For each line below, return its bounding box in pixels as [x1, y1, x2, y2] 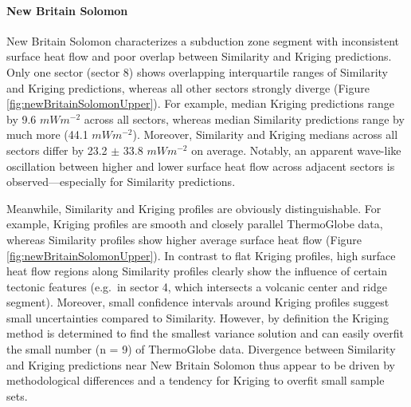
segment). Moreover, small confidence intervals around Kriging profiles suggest [6, 294, 389, 310]
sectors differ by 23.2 [6, 141, 108, 158]
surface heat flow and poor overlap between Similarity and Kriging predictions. [6, 48, 392, 65]
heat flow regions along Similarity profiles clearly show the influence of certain [6, 263, 387, 279]
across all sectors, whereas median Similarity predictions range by [84, 110, 405, 127]
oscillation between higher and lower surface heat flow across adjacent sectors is [6, 157, 395, 174]
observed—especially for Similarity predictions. [6, 173, 236, 190]
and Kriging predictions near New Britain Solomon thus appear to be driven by [6, 356, 395, 373]
